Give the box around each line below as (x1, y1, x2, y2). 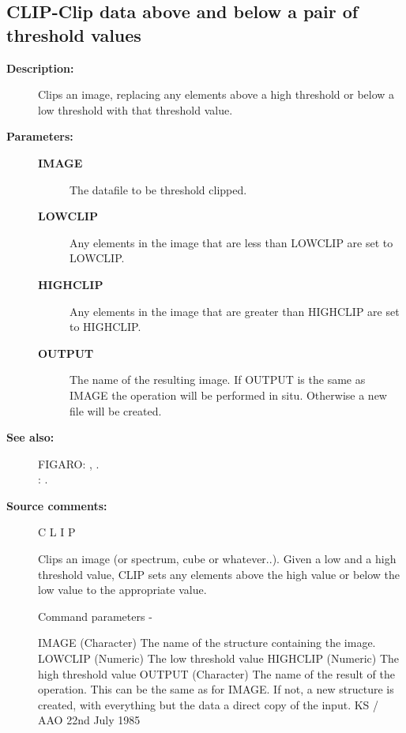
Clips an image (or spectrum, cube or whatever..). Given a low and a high (38, 551, 397, 567)
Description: (6, 59, 74, 76)
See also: (6, 429, 55, 445)
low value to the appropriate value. (38, 581, 207, 598)
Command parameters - (38, 607, 152, 624)
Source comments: (6, 497, 107, 513)
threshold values (6, 22, 141, 47)
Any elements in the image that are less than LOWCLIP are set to (70, 234, 393, 250)
